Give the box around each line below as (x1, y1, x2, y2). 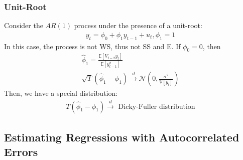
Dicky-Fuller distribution (118, 103, 195, 110)
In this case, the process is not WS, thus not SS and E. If (4, 41, 181, 51)
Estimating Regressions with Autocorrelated (4, 129, 239, 144)
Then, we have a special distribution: (4, 88, 118, 98)
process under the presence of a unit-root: (74, 20, 202, 31)
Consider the (4, 20, 43, 31)
